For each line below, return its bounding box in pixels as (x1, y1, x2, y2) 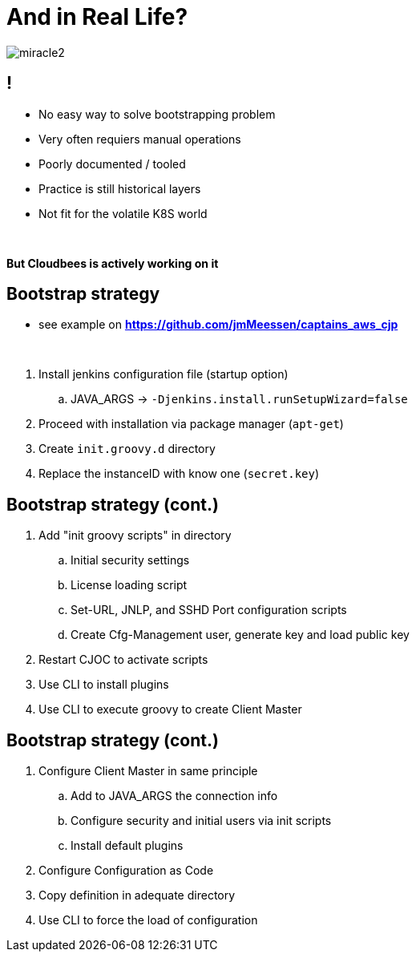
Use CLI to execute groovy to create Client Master (38, 702, 302, 717)
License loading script (71, 578, 188, 592)
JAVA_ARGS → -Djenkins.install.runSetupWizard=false (71, 392, 408, 406)
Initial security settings (71, 553, 190, 568)
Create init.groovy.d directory (38, 442, 216, 456)
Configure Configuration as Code (38, 863, 214, 878)
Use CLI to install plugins (38, 677, 169, 692)
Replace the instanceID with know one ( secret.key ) (38, 467, 320, 481)
